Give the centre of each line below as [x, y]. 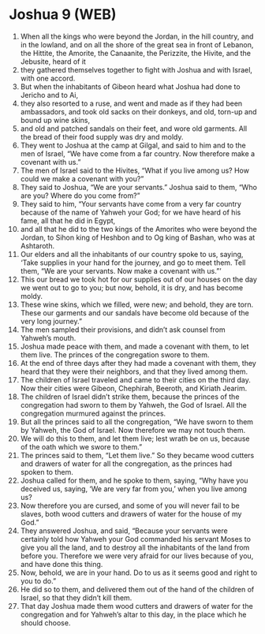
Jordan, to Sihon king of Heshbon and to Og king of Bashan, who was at [138, 237]
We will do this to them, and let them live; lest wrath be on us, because [135, 438]
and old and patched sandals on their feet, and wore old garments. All [134, 129]
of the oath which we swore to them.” [81, 446]
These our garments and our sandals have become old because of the [134, 312]
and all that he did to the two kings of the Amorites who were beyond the [138, 229]
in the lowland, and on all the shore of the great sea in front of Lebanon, [137, 44]
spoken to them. [47, 472]
